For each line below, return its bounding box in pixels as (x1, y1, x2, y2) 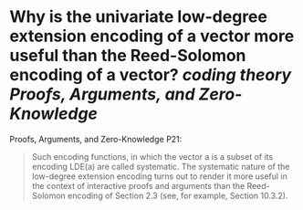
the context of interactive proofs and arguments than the (31, 180, 246, 191)
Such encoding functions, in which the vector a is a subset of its (31, 151, 274, 162)
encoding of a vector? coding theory (9, 65, 292, 86)
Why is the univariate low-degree (9, 6, 267, 27)
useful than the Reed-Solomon (9, 46, 246, 66)
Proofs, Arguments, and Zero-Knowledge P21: (9, 133, 183, 144)
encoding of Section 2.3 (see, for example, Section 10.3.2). (67, 190, 288, 201)
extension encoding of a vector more (9, 26, 295, 47)
